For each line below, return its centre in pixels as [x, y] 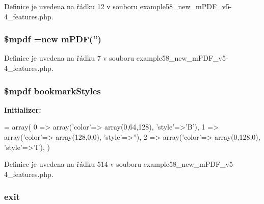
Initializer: [23, 109]
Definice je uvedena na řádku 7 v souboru [69, 58]
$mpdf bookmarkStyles [52, 91]
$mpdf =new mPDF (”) [53, 39]
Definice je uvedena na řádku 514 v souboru [73, 164]
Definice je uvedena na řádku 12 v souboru [71, 6]
